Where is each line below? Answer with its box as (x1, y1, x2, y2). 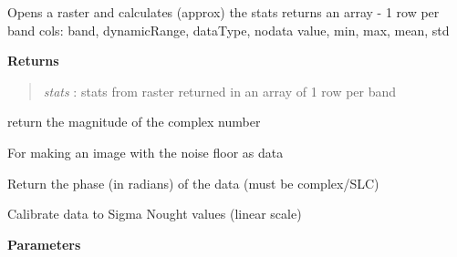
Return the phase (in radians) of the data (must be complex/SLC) (7, 173, 379, 192)
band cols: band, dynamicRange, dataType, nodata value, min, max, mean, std (7, 20, 450, 39)
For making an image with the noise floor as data (7, 142, 284, 161)
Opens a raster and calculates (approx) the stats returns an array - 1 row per (7, 3, 440, 21)
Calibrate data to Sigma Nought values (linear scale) (7, 204, 302, 223)
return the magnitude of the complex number (7, 112, 261, 131)
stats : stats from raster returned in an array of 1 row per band (43, 81, 397, 100)
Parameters (7, 234, 81, 253)
